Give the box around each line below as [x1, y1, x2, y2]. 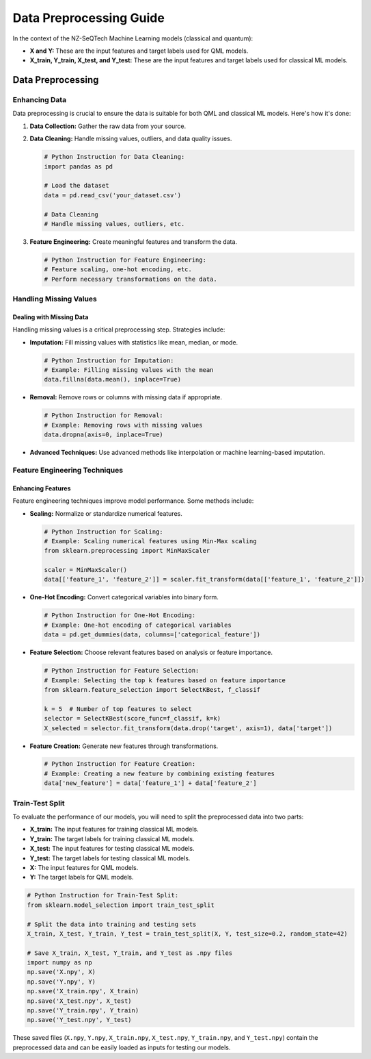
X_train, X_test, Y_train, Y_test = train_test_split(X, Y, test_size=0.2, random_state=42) [27, 930, 348, 938]
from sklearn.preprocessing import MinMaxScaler [44, 547, 210, 555]
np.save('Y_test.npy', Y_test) [27, 1016, 133, 1024]
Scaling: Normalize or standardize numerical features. [29, 509, 182, 517]
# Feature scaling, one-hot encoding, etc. [44, 266, 193, 273]
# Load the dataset [44, 182, 109, 190]
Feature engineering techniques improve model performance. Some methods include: [12, 497, 254, 505]
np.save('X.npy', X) [27, 968, 96, 976]
